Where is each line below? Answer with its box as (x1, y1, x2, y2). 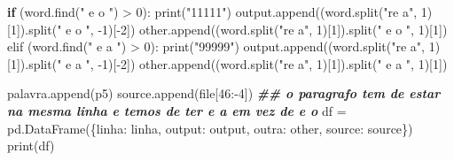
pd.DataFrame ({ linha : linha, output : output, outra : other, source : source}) (7, 119, 413, 137)
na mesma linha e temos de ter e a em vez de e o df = (7, 101, 347, 119)
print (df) (7, 136, 55, 155)
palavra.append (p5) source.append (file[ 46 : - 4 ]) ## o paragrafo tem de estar (7, 84, 441, 103)
